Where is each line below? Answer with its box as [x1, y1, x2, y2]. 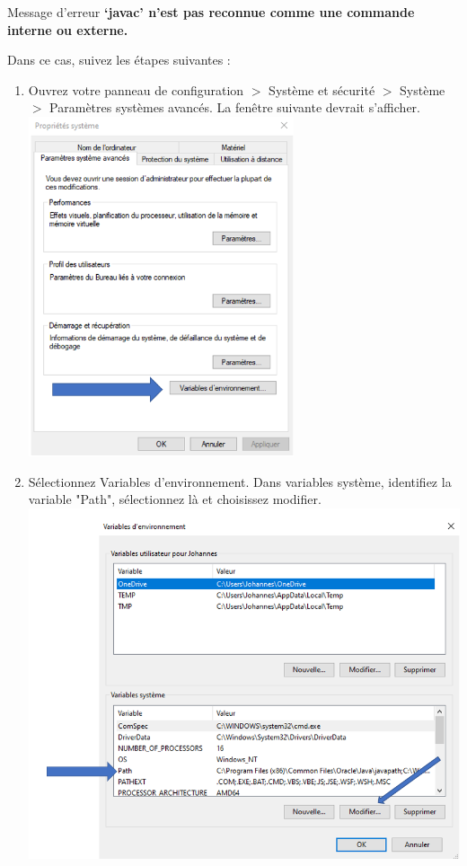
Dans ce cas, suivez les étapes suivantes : [7, 50, 231, 69]
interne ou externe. [7, 20, 128, 39]
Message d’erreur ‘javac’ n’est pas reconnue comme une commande [7, 3, 415, 21]
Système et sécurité [269, 80, 375, 99]
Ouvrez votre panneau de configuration [28, 80, 244, 99]
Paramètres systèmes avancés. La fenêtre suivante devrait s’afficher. [49, 98, 420, 117]
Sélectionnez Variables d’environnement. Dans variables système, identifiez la [28, 472, 452, 490]
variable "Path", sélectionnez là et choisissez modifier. [28, 490, 322, 508]
